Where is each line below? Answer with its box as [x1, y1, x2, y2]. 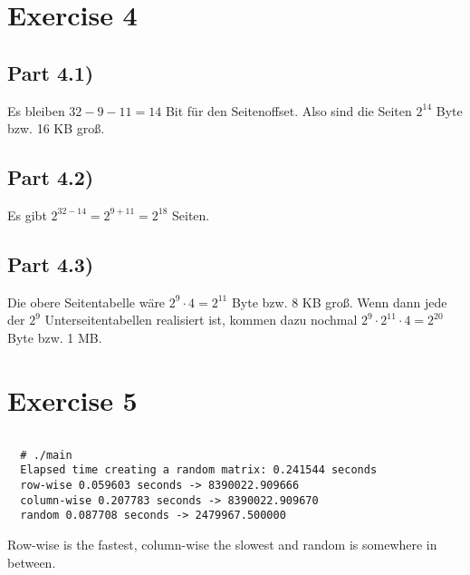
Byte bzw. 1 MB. [7, 327, 102, 346]
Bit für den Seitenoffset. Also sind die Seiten [165, 101, 412, 120]
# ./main [20, 448, 72, 462]
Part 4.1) [7, 58, 94, 86]
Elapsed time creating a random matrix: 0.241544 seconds [20, 463, 378, 477]
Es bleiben [7, 101, 65, 120]
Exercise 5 [7, 381, 138, 418]
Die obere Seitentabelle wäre [7, 292, 166, 311]
